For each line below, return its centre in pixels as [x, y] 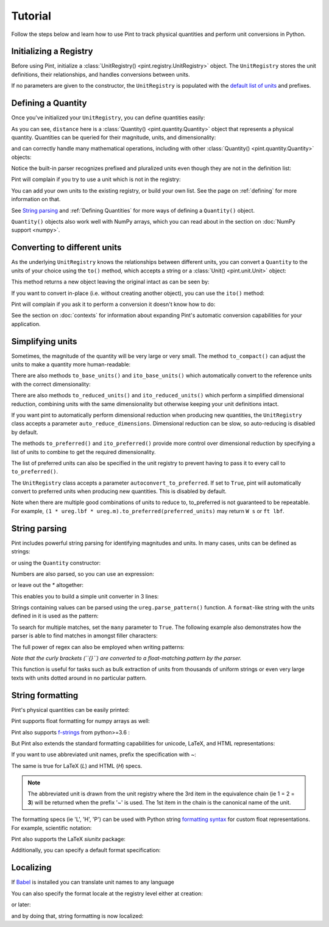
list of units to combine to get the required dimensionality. [83, 452]
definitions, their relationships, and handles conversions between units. [101, 74]
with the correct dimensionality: [51, 384]
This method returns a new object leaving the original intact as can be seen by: [110, 282]
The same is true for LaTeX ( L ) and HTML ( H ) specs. [77, 765]
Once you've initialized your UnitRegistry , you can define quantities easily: [108, 118]
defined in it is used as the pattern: [55, 616]
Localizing [31, 868]
